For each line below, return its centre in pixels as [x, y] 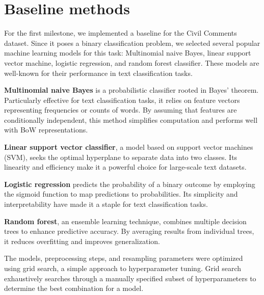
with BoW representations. [46, 130]
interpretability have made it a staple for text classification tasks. [106, 204]
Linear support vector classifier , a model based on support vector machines [129, 147]
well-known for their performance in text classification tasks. [98, 73]
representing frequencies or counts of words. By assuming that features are [121, 110]
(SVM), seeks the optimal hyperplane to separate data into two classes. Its [121, 157]
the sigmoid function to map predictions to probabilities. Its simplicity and [121, 194]
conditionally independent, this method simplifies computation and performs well [131, 119]
